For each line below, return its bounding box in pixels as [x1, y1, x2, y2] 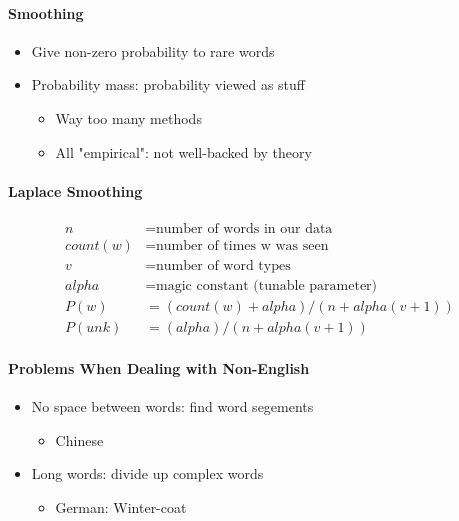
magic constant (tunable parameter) [156, 279, 378, 294]
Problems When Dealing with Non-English [8, 357, 310, 378]
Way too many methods [55, 107, 202, 128]
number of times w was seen [156, 239, 329, 254]
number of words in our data [156, 221, 333, 236]
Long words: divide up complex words [31, 463, 264, 484]
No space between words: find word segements [31, 395, 314, 416]
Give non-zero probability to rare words [31, 40, 275, 61]
